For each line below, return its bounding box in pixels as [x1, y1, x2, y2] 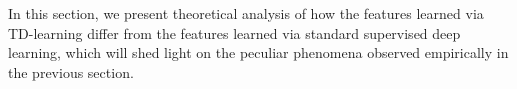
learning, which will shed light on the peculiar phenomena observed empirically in [8, 42, 509, 63]
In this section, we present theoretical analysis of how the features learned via [8, 3, 484, 23]
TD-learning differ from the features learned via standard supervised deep [8, 22, 461, 43]
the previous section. [8, 61, 134, 82]
